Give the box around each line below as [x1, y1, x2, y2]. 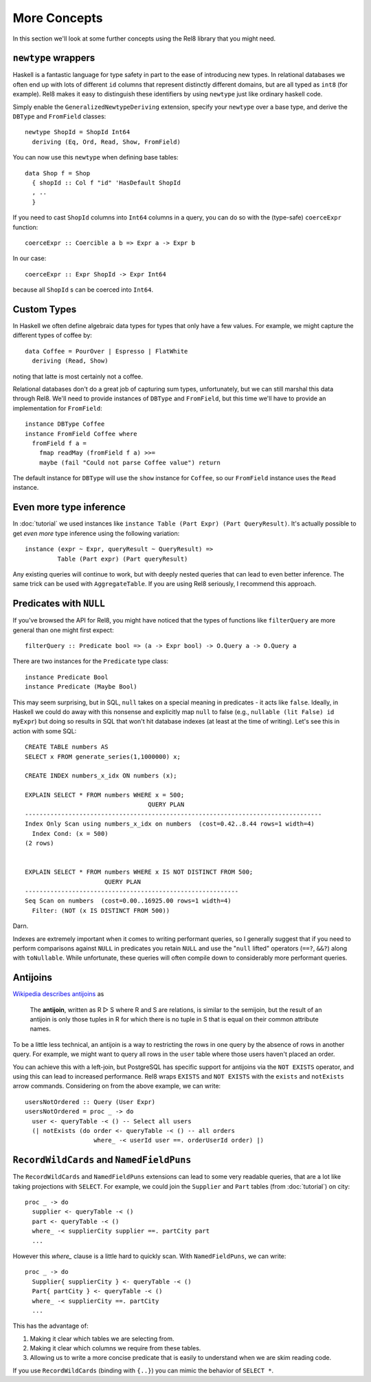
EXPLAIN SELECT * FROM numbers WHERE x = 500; [25, 791, 185, 799]
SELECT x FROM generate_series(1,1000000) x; [25, 753, 181, 760]
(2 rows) [25, 839, 54, 847]
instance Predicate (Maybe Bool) [25, 683, 137, 691]
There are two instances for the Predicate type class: [12, 657, 168, 665]
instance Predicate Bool [25, 673, 109, 681]
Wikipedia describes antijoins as [12, 990, 104, 998]
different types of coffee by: [12, 331, 93, 340]
